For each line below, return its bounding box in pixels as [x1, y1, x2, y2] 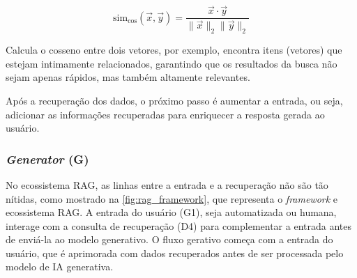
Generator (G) [6, 150, 89, 167]
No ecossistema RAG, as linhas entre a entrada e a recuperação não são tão [6, 177, 328, 192]
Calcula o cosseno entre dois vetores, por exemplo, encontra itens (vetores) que [6, 43, 342, 57]
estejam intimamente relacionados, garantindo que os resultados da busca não [6, 56, 337, 70]
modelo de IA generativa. [6, 259, 114, 274]
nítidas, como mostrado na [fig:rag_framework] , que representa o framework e [6, 191, 338, 206]
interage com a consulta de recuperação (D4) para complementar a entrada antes [6, 218, 351, 233]
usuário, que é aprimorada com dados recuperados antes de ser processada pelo [6, 245, 344, 260]
